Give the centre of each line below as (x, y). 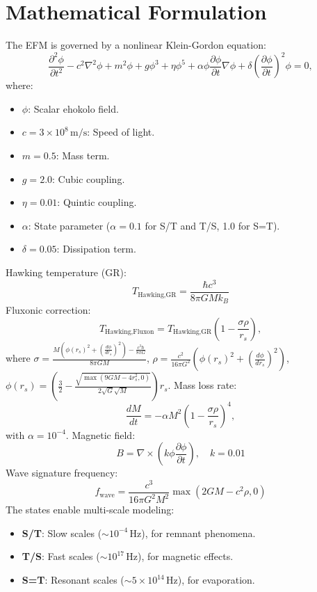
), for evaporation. (216, 580)
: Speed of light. (121, 132)
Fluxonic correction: (48, 310)
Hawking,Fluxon (130, 332)
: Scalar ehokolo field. (73, 108)
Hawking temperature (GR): (66, 272)
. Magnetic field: (100, 434)
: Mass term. (83, 155)
